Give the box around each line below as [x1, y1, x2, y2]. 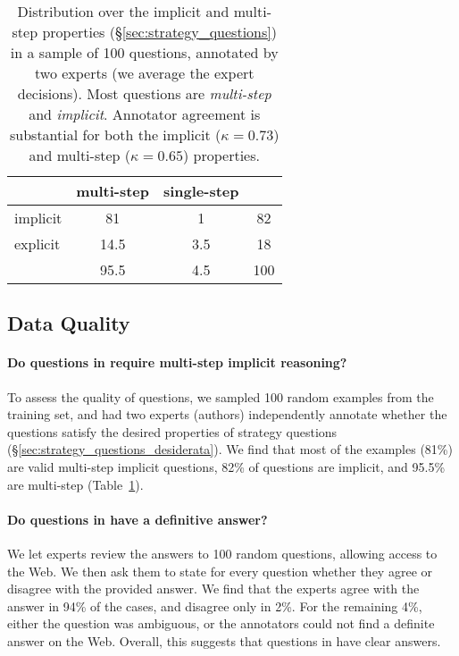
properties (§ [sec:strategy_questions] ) [42, 21, 277, 42]
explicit [14, 233, 61, 254]
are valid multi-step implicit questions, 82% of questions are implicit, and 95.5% [7, 457, 446, 475]
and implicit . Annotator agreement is [29, 104, 261, 124]
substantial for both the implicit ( [10, 124, 221, 145]
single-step [163, 181, 239, 201]
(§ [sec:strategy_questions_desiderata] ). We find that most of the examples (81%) [7, 440, 453, 458]
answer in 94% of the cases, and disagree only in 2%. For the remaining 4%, [7, 596, 422, 615]
